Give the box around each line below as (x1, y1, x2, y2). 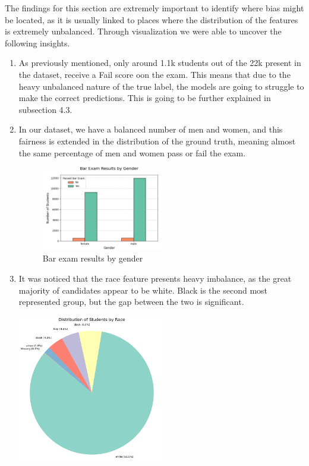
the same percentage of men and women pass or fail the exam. (18, 146, 246, 159)
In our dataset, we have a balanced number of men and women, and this (18, 123, 283, 136)
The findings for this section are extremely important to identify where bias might (5, 2, 304, 14)
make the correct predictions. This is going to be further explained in (18, 92, 271, 104)
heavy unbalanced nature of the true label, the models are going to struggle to (18, 80, 304, 92)
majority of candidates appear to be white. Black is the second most (18, 284, 268, 296)
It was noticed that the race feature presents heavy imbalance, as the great (18, 272, 292, 285)
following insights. (5, 36, 70, 49)
